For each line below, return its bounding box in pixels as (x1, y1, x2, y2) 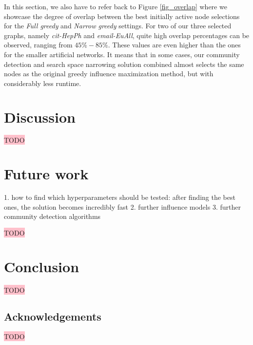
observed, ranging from (4, 40, 73, 50)
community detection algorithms (4, 211, 101, 221)
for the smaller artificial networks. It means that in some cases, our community (4, 49, 240, 59)
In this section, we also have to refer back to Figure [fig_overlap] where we (4, 1, 227, 11)
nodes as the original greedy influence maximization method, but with (4, 68, 214, 79)
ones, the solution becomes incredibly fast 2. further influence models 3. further (4, 201, 241, 212)
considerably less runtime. (4, 78, 81, 88)
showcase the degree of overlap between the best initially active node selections (4, 11, 240, 21)
